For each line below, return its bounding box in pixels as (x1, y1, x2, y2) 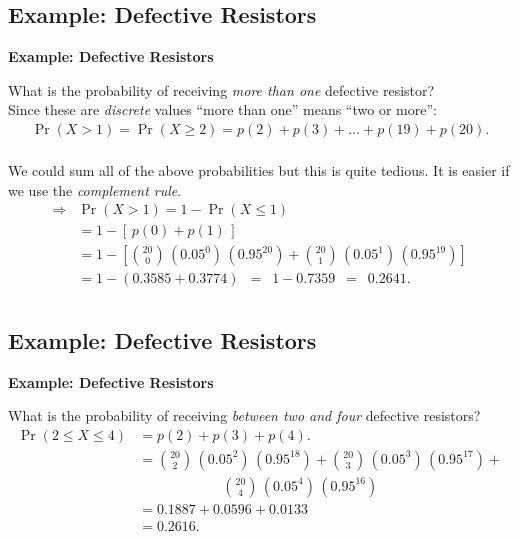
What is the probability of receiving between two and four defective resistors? (8, 405, 481, 426)
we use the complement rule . (8, 179, 182, 200)
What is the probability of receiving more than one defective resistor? (8, 79, 435, 100)
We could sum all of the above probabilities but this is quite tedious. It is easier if (8, 160, 510, 181)
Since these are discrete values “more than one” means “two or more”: (8, 99, 437, 120)
